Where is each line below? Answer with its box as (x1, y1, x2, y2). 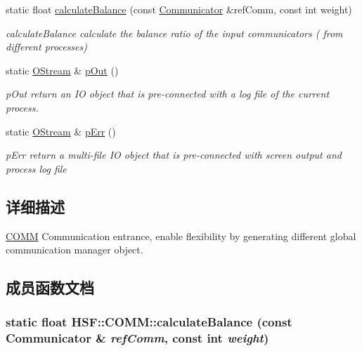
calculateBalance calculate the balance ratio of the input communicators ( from (6, 25, 343, 40)
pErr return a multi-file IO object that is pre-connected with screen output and (6, 147, 342, 162)
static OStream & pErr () (6, 124, 116, 138)
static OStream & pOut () (6, 62, 119, 77)
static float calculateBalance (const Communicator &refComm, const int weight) (6, 2, 352, 16)
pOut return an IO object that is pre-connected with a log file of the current (6, 86, 330, 101)
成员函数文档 (6, 277, 94, 298)
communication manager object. (6, 242, 143, 257)
